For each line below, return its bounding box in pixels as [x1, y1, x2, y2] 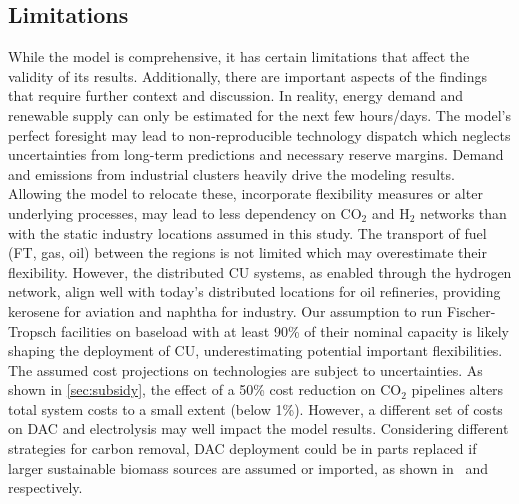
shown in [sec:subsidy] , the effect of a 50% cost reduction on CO [8, 379, 402, 400]
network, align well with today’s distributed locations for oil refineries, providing [8, 281, 501, 302]
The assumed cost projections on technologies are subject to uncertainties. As [8, 359, 483, 380]
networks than [420, 202, 507, 223]
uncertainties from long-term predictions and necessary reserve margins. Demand [8, 144, 504, 165]
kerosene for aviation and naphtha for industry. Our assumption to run [8, 300, 443, 321]
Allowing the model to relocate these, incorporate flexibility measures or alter [8, 183, 483, 204]
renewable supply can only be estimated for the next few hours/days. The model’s [8, 104, 511, 125]
